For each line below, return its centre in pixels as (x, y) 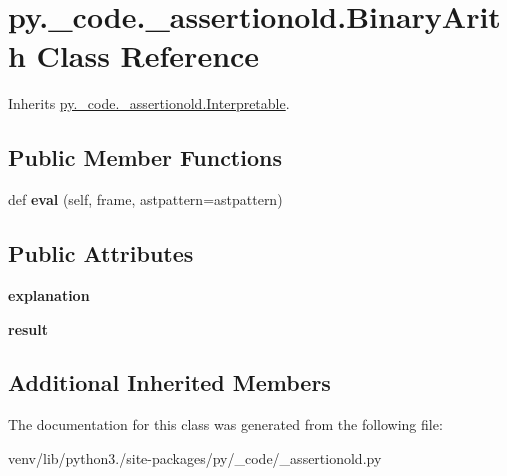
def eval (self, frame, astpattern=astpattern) (145, 199)
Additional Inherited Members (169, 382)
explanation (49, 294)
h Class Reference (134, 55)
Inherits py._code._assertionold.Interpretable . (149, 103)
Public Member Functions (145, 157)
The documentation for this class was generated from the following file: (225, 424)
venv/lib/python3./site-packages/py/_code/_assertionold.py (195, 457)
